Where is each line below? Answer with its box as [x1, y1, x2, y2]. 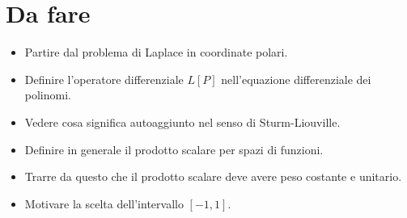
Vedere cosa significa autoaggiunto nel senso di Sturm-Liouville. [24, 113, 341, 130]
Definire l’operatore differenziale [24, 70, 184, 87]
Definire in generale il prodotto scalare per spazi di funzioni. [24, 140, 324, 157]
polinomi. [24, 86, 71, 103]
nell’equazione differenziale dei [221, 70, 371, 87]
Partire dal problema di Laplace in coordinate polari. [24, 44, 288, 61]
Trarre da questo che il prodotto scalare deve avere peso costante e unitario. [24, 168, 402, 185]
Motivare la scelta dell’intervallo [24, 195, 184, 212]
